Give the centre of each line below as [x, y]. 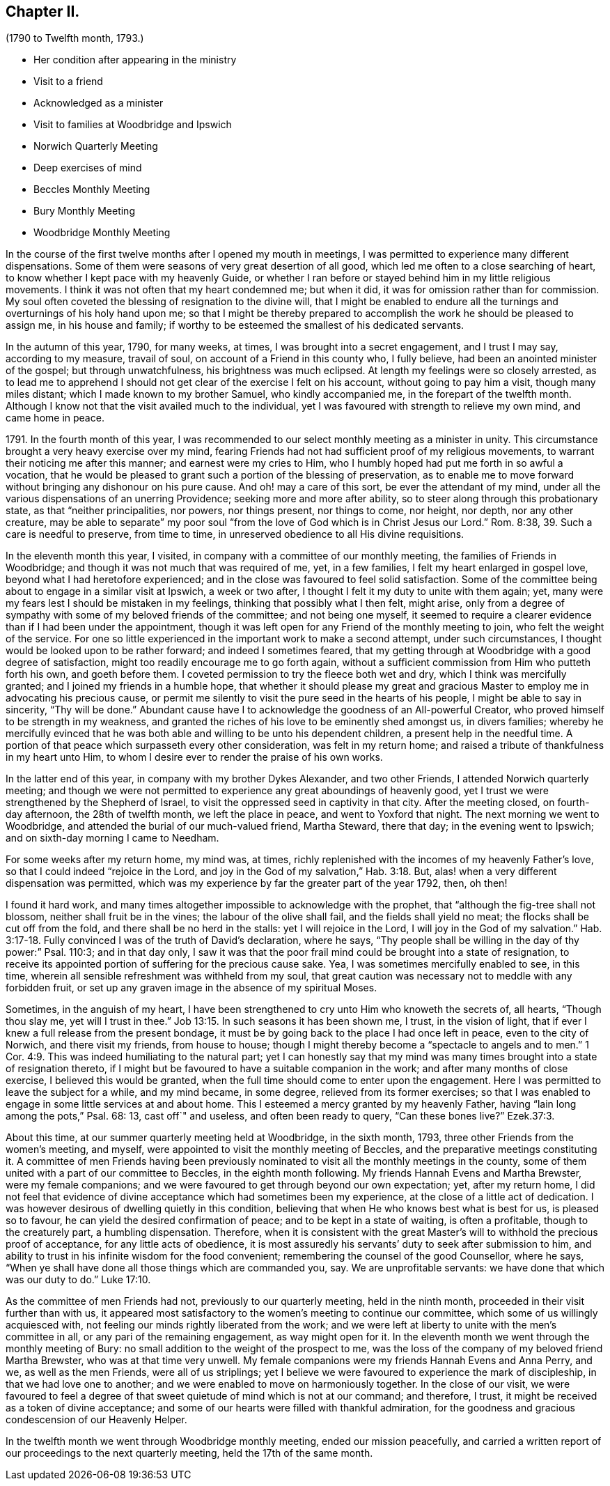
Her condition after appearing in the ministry [135, 60]
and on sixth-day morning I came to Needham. [112, 838]
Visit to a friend [68, 82]
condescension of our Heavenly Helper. [96, 1420]
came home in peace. [55, 418]
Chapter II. [43, 11]
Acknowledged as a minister [99, 103]
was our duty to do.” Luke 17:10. [78, 1280]
